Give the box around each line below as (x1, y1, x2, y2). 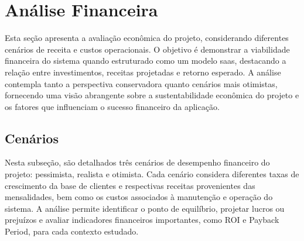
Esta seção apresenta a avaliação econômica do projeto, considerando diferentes (5, 32, 289, 44)
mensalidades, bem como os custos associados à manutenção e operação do (5, 191, 273, 203)
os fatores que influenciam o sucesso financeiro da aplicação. (5, 100, 220, 112)
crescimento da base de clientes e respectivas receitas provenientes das (5, 179, 255, 191)
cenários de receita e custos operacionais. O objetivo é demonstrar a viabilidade (5, 43, 290, 55)
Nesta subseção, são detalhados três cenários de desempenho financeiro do (5, 156, 270, 168)
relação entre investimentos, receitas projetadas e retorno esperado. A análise (5, 66, 281, 78)
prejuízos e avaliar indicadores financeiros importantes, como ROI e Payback (5, 214, 279, 226)
